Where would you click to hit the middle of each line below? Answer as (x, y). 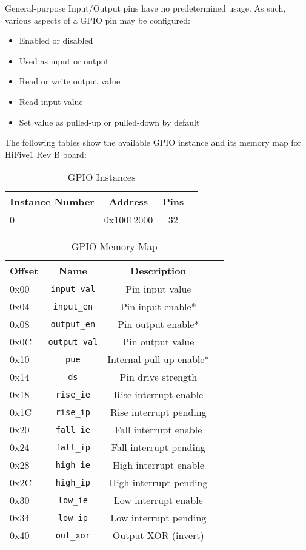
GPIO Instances (101, 177)
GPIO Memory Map (114, 246)
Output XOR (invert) (158, 535)
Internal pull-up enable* (158, 359)
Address (128, 202)
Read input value (51, 101)
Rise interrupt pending (158, 412)
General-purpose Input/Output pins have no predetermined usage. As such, (145, 8)
